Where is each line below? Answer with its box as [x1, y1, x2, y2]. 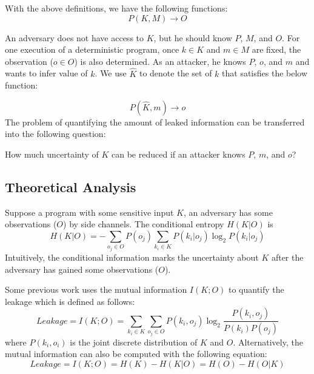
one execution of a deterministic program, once [5, 43, 179, 56]
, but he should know [153, 31, 232, 44]
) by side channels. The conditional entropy [63, 218, 224, 230]
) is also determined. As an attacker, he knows [74, 55, 246, 67]
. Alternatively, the [233, 335, 303, 348]
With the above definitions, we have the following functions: [5, 2, 228, 14]
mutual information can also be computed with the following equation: [5, 347, 267, 360]
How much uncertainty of [5, 147, 99, 160]
